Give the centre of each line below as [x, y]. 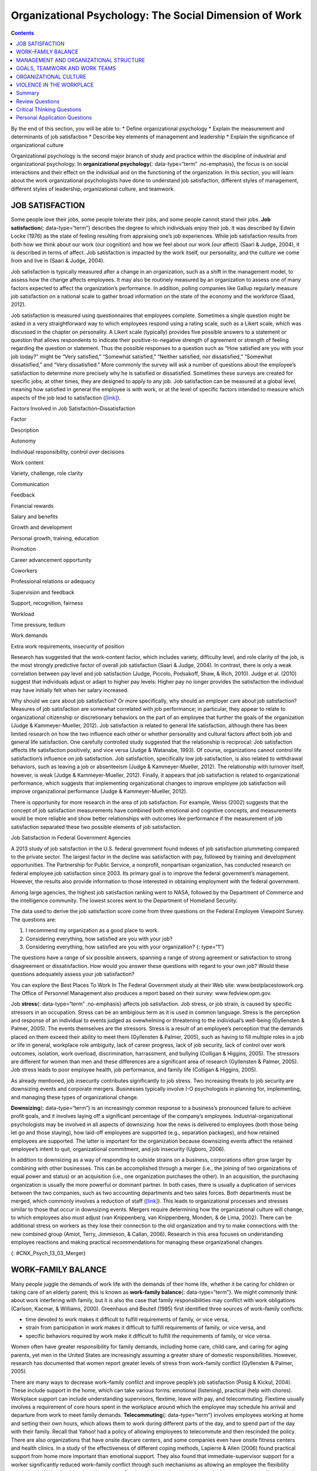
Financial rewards [32, 505]
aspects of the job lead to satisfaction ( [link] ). [66, 398]
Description [25, 430]
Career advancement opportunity [51, 560]
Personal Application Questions [54, 118]
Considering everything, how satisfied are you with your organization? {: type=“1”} [125, 947]
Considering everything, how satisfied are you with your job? [99, 938]
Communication [30, 484]
